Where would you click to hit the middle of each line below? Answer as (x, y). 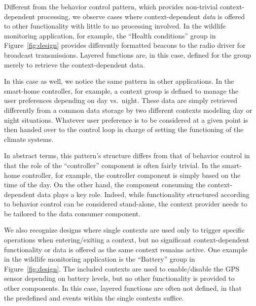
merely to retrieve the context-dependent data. (74, 64)
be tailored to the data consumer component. (72, 213)
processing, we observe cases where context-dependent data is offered (141, 16)
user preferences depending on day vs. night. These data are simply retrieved (121, 100)
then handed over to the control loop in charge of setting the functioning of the (124, 129)
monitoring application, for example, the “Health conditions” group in (110, 35)
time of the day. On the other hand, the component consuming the (105, 185)
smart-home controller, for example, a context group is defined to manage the (121, 90)
